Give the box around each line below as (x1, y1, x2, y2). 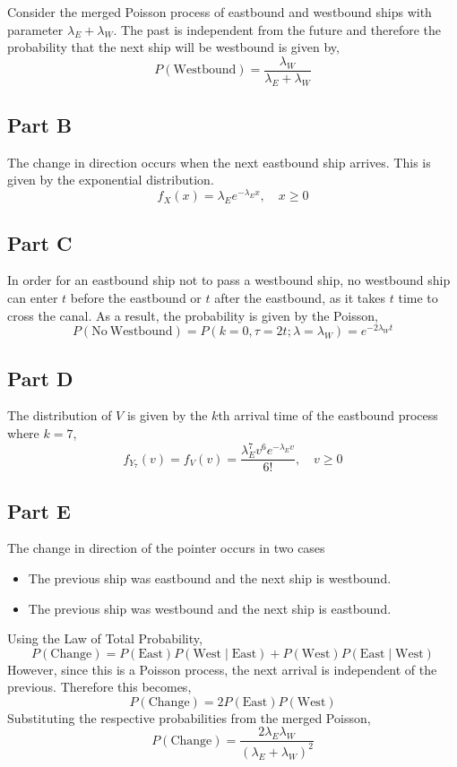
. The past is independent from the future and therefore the (113, 20, 441, 39)
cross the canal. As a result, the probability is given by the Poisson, (7, 306, 378, 324)
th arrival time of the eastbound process (218, 406, 438, 425)
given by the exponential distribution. (7, 170, 214, 189)
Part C (7, 228, 73, 256)
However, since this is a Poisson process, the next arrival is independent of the (7, 659, 437, 678)
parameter (7, 20, 64, 39)
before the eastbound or (70, 288, 202, 306)
